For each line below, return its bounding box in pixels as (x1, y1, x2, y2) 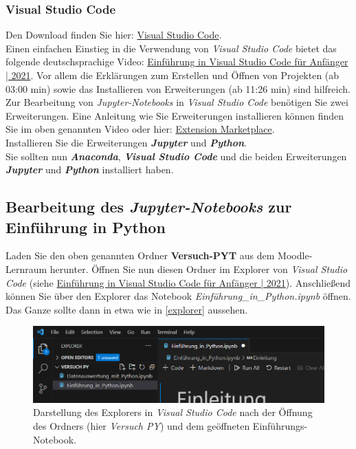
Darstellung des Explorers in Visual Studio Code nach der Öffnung (33, 405, 313, 419)
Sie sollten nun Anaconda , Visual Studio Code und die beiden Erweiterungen (5, 149, 347, 163)
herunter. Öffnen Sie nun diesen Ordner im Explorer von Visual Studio (49, 261, 348, 276)
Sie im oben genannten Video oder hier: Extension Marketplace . (5, 122, 275, 136)
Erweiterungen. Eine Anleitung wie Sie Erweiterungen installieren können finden (5, 108, 344, 122)
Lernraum (5, 261, 47, 276)
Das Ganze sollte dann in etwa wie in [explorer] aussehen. (5, 302, 248, 316)
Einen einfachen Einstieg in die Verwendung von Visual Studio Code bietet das (5, 41, 337, 55)
